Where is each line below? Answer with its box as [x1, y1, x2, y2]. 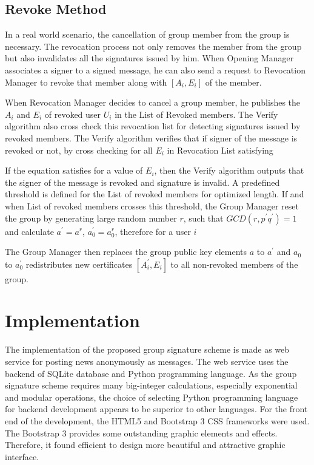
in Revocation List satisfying [167, 143, 273, 156]
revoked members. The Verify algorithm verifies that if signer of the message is [5, 131, 298, 144]
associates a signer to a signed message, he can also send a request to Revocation [5, 63, 306, 76]
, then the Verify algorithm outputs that [154, 164, 304, 177]
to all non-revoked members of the [170, 257, 298, 270]
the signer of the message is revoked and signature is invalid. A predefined [5, 175, 280, 188]
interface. [5, 450, 39, 463]
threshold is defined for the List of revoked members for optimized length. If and [5, 188, 304, 200]
